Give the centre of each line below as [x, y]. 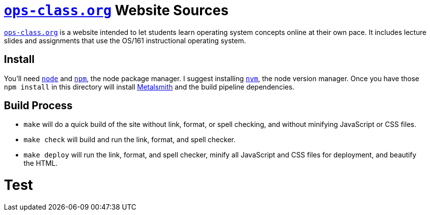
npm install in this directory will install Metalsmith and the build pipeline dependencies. [149, 87]
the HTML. [41, 163]
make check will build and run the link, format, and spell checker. [130, 140]
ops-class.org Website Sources [116, 10]
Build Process [38, 106]
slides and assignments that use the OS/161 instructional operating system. [125, 40]
